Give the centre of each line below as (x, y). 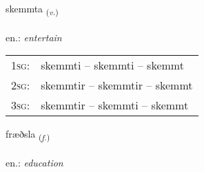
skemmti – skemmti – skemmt (112, 65)
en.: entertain (34, 37)
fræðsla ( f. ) (28, 135)
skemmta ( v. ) (32, 9)
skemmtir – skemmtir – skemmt (117, 85)
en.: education (34, 163)
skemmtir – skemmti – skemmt (115, 105)
